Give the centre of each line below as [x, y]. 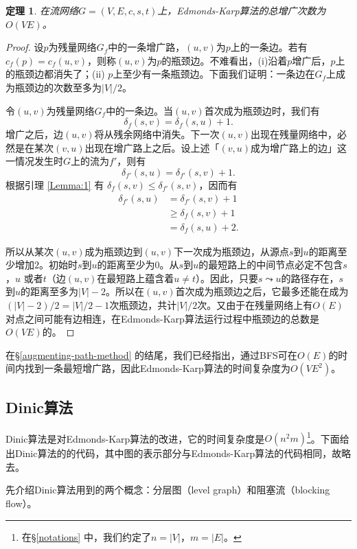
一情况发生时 [34, 161]
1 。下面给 [328, 437]
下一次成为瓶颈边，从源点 [232, 251]
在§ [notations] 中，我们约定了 [86, 536]
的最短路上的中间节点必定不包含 [271, 265]
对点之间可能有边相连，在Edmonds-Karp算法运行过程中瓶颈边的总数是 [162, 318]
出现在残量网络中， [294, 134]
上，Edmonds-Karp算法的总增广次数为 [242, 10]
